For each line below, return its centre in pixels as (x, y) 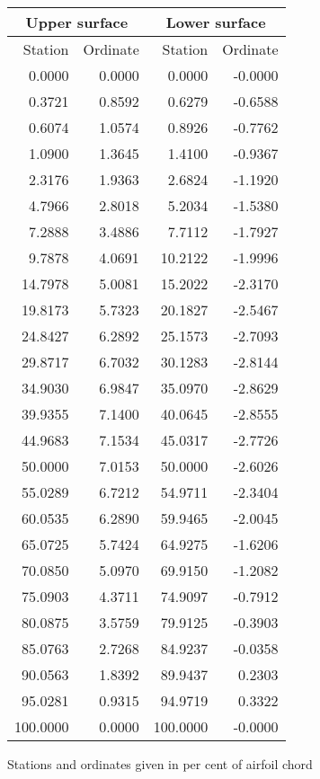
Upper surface (77, 22)
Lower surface (216, 22)
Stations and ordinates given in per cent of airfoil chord (160, 764)
